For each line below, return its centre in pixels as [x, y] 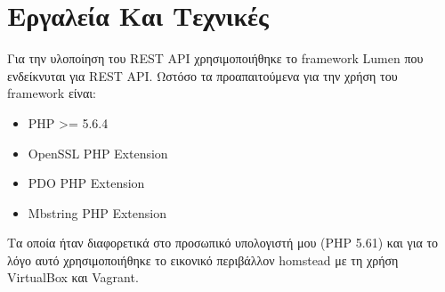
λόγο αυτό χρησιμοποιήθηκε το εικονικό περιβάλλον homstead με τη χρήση [203, 260]
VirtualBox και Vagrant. [73, 277]
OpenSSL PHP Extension [98, 153]
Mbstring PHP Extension [97, 212]
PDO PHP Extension [86, 183]
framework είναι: [52, 93]
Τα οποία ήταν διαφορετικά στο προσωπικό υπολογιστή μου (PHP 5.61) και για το [223, 243]
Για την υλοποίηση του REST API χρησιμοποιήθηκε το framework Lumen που [215, 58]
